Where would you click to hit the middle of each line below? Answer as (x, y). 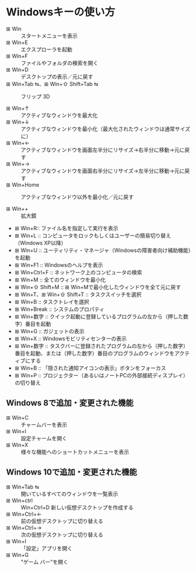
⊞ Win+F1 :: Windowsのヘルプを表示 (59, 265)
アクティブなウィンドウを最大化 (59, 115)
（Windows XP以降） (40, 243)
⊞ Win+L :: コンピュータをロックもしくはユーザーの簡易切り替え (93, 235)
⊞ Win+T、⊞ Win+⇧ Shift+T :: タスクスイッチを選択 (78, 294)
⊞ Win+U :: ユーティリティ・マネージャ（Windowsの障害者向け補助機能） (103, 250)
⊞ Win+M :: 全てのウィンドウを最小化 (60, 280)
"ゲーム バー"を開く (45, 562)
